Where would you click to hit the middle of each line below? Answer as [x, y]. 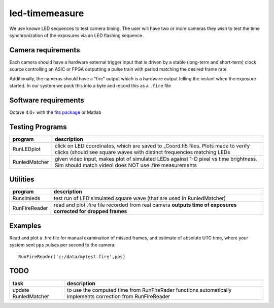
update [21, 290]
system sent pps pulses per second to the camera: [63, 245]
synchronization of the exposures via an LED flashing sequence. [77, 35]
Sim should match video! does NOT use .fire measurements [126, 165]
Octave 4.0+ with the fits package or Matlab [55, 112]
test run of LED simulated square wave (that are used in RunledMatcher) [140, 198]
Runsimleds [26, 198]
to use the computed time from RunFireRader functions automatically [149, 290]
